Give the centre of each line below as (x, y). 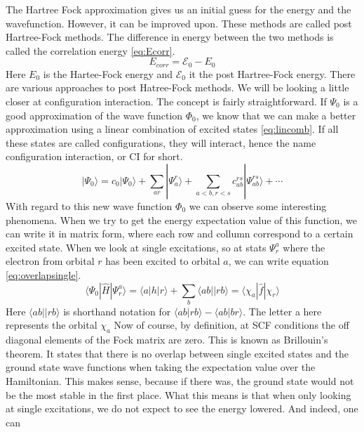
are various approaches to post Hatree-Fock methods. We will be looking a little (177, 87)
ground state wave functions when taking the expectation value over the (161, 367)
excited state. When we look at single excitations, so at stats (136, 247)
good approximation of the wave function (94, 115)
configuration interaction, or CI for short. (94, 156)
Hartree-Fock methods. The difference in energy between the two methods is (170, 37)
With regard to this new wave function (89, 205)
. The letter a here (282, 311)
